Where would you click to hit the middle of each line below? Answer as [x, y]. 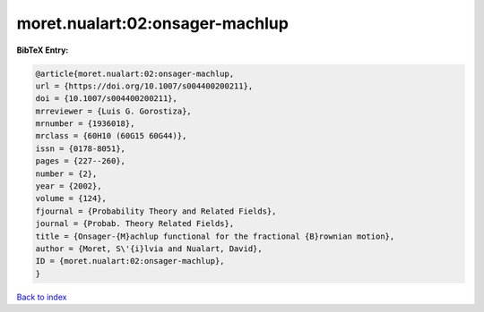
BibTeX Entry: [43, 50]
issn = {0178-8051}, [80, 148]
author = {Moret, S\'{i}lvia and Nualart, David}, [149, 249]
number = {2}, [66, 173]
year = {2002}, [69, 186]
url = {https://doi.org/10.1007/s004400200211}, [144, 86]
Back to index [42, 297]
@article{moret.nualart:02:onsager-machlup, [135, 73]
